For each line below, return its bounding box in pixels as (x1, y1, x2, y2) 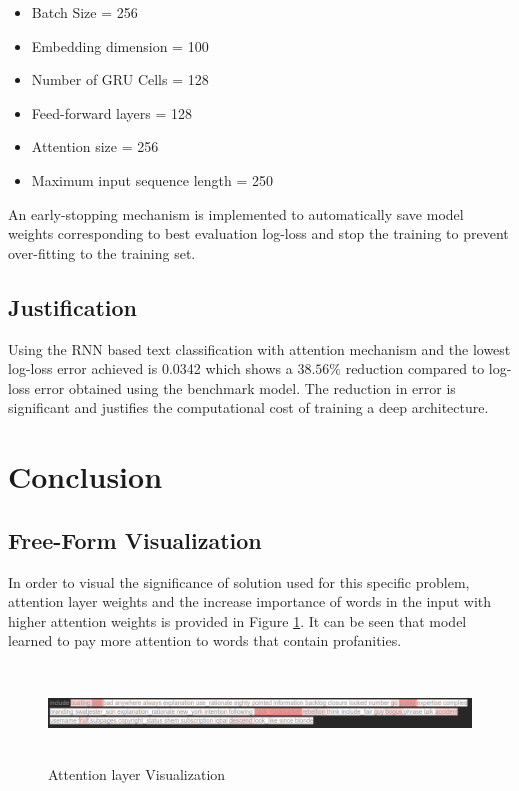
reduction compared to (345, 358, 485, 379)
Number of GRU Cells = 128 (31, 69, 209, 90)
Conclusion (8, 456, 163, 497)
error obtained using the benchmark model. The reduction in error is (34, 377, 456, 398)
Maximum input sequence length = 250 (31, 169, 273, 190)
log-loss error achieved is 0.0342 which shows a (8, 358, 293, 379)
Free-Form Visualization (8, 524, 262, 555)
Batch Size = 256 (31, 2, 138, 22)
